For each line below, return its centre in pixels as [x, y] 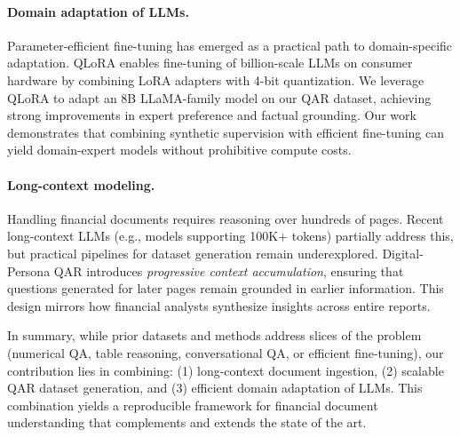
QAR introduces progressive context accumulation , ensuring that [229, 270]
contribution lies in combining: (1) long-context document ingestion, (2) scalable [226, 370]
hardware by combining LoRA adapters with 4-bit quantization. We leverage [216, 79]
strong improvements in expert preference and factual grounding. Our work [212, 115]
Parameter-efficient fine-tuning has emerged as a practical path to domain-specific [230, 45]
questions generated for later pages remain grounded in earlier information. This [226, 288]
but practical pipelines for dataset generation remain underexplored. [193, 253]
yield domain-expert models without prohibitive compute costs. [179, 150]
